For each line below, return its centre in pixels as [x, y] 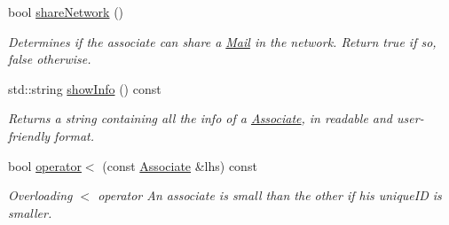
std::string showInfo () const [85, 88]
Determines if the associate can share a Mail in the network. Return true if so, [222, 41]
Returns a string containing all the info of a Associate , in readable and [201, 118]
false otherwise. [50, 59]
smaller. [30, 212]
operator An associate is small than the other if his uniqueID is [270, 195]
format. [74, 135]
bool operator [45, 165]
